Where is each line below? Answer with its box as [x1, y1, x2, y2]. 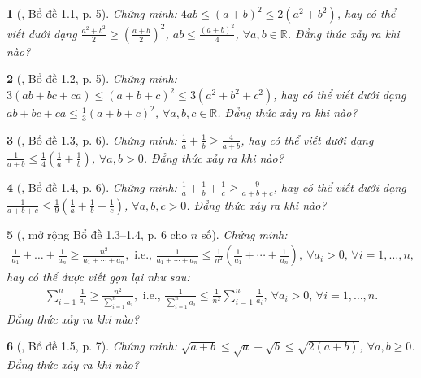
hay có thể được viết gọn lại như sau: [7, 268, 190, 285]
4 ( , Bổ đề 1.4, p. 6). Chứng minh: [7, 178, 177, 195]
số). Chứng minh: [201, 225, 288, 242]
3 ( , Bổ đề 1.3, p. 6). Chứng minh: [7, 131, 177, 148]
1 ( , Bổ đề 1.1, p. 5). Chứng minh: [7, 5, 177, 21]
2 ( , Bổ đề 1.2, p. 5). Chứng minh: [7, 70, 177, 87]
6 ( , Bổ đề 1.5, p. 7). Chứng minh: [7, 337, 177, 354]
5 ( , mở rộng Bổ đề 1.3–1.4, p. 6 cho [7, 225, 188, 242]
